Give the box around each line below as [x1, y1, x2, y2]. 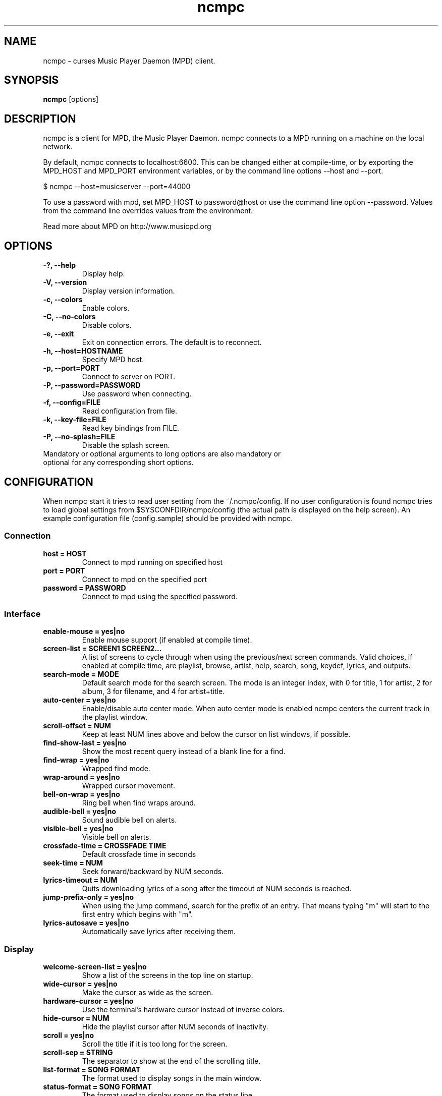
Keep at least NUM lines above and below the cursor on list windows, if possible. [82, 730, 351, 739]
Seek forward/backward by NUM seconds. [82, 867, 224, 876]
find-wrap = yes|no [43, 756, 109, 765]
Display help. [82, 269, 125, 278]
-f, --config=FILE [43, 398, 101, 407]
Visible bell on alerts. [82, 833, 151, 842]
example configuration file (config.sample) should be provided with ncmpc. [43, 513, 293, 523]
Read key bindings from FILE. [82, 424, 179, 433]
